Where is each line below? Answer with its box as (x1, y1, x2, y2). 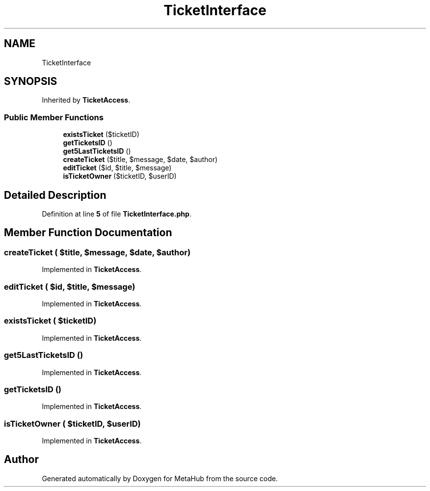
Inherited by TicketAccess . (42, 96, 131, 105)
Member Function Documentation (4, 226, 172, 239)
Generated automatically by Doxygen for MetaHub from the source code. (42, 474, 278, 483)
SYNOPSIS (4, 75, 57, 88)
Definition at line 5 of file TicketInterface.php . (42, 210, 191, 218)
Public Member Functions (4, 112, 104, 122)
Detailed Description (4, 189, 107, 201)
